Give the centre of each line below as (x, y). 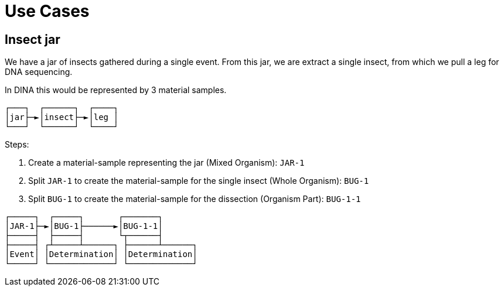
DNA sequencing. (39, 72)
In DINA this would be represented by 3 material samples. (116, 90)
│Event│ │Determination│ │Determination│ (101, 254)
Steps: (17, 145)
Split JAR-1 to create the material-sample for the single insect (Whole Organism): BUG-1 (199, 181)
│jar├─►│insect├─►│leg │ (62, 117)
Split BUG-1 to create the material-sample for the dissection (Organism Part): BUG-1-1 (195, 199)
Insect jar (33, 39)
